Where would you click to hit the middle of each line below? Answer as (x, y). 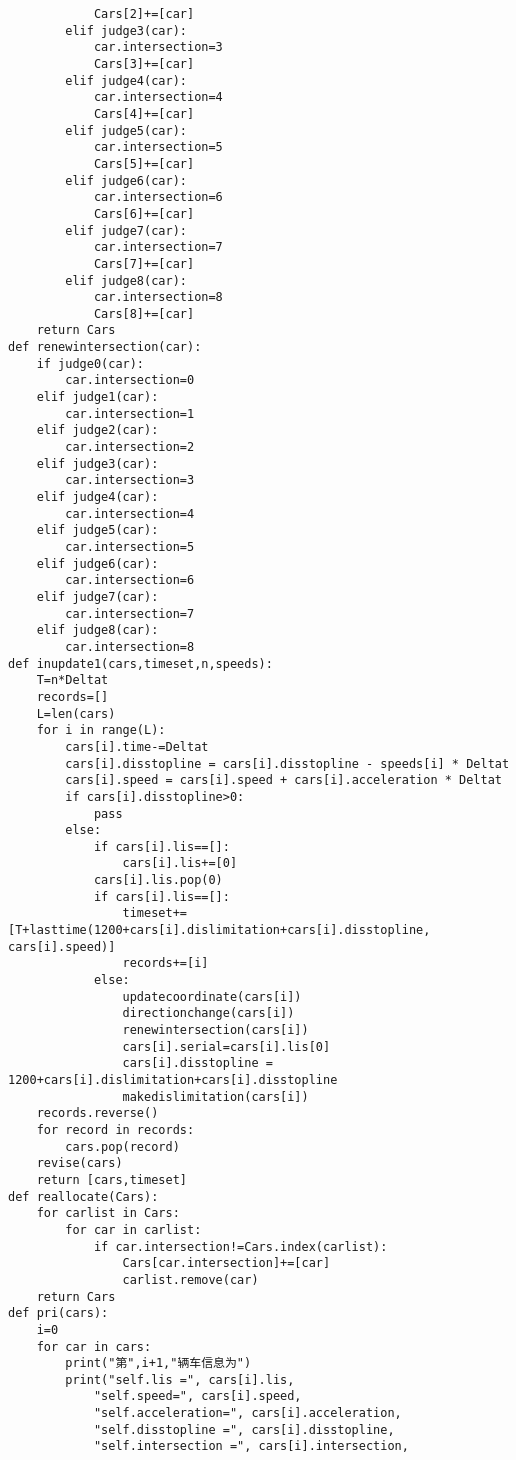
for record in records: (115, 1129)
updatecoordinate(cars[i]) (212, 996)
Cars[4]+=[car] (144, 113)
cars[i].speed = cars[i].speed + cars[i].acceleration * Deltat (283, 780)
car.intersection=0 (130, 380)
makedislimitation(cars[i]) (215, 1096)
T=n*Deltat (72, 680)
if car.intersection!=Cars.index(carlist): (240, 1246)
